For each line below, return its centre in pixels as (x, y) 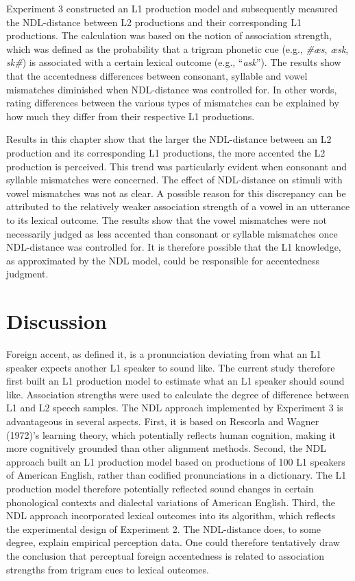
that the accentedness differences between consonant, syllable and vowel (157, 75)
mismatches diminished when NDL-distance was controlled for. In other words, (172, 89)
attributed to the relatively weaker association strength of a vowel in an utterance (178, 206)
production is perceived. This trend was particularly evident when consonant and (177, 166)
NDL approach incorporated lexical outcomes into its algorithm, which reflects (171, 515)
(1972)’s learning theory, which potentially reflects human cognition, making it (171, 434)
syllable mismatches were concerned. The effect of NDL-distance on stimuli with (174, 180)
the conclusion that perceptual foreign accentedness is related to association (166, 555)
